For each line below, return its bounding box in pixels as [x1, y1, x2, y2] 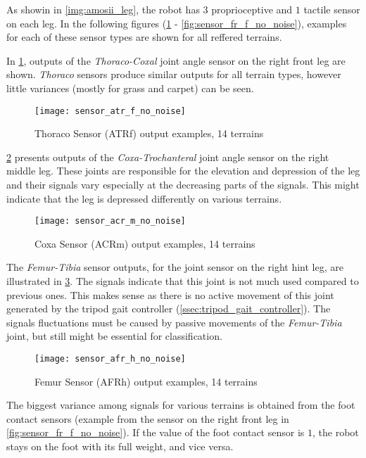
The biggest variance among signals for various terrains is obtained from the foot [6, 397, 355, 412]
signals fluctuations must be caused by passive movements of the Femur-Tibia [6, 314, 342, 329]
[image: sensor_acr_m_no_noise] [34, 216, 186, 227]
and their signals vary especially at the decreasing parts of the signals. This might [6, 177, 360, 191]
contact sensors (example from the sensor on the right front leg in [6, 411, 289, 426]
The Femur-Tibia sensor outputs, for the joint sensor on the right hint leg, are [6, 260, 343, 274]
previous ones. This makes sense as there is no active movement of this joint [6, 287, 334, 302]
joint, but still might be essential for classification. [6, 329, 222, 343]
